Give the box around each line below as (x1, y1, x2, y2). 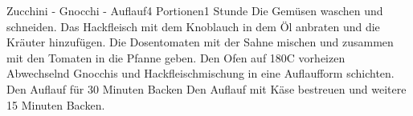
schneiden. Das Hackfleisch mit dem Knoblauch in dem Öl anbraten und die (6, 18, 380, 34)
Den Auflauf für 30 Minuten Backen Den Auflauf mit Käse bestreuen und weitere (6, 80, 407, 97)
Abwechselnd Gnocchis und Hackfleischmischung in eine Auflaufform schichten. (6, 65, 395, 82)
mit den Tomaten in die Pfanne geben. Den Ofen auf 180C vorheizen (6, 49, 346, 66)
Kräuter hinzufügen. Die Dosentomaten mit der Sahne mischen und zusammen (6, 34, 394, 50)
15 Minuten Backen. (6, 96, 105, 113)
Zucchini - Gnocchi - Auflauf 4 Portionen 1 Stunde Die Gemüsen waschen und (6, 2, 383, 18)
